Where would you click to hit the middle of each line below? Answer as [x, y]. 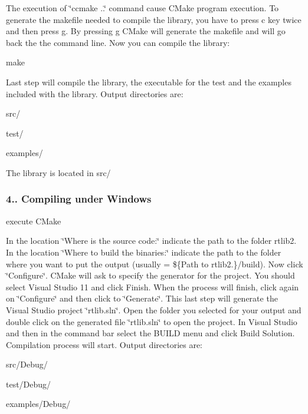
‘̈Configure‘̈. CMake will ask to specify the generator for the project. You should [150, 275]
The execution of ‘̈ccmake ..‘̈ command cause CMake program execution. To [142, 8]
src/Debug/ [27, 364]
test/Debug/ [29, 384]
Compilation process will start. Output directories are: [104, 344]
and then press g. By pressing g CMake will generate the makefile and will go [146, 31]
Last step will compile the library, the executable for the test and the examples [149, 82]
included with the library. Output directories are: [95, 93]
